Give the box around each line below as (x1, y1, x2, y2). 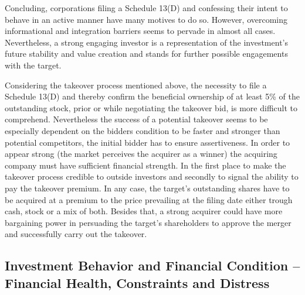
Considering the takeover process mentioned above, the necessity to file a (5, 78, 267, 91)
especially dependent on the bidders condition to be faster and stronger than (5, 124, 280, 136)
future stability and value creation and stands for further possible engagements (5, 47, 288, 60)
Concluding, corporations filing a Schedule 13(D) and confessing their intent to (5, 2, 288, 13)
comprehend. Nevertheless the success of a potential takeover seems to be (5, 113, 268, 125)
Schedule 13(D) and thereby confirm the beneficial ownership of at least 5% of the (5, 90, 300, 102)
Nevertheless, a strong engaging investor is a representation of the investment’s (5, 36, 288, 48)
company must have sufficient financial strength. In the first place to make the (5, 159, 286, 171)
